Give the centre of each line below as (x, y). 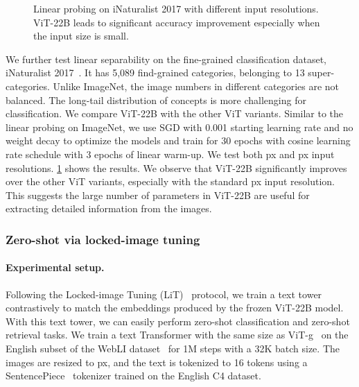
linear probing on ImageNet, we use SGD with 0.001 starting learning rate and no (179, 127)
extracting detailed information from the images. (109, 208)
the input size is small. (81, 36)
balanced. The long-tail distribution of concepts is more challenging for (156, 100)
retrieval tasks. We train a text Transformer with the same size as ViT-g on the (177, 335)
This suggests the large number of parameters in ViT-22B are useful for (158, 195)
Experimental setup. (55, 267)
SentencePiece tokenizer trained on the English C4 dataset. (133, 376)
